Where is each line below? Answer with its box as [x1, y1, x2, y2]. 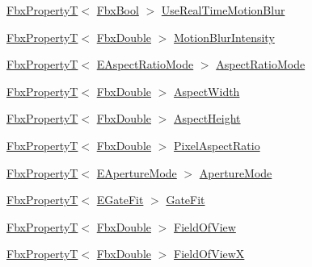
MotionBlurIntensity [174, 28, 275, 45]
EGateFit [96, 191, 144, 208]
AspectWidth [174, 82, 240, 99]
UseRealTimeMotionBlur [161, 2, 285, 18]
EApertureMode [96, 164, 177, 181]
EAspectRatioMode [96, 56, 194, 73]
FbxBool [96, 2, 139, 18]
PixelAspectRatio [174, 136, 260, 153]
